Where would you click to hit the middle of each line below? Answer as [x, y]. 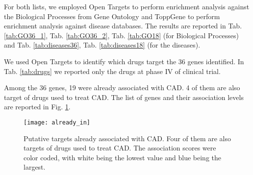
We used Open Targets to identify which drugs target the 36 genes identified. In [124, 61]
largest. [35, 167]
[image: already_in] [57, 122]
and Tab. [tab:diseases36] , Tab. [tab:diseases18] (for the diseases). [102, 45]
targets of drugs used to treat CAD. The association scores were [120, 148]
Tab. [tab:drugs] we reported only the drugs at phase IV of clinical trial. [112, 71]
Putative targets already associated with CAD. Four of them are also [127, 138]
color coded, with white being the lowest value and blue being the [123, 157]
